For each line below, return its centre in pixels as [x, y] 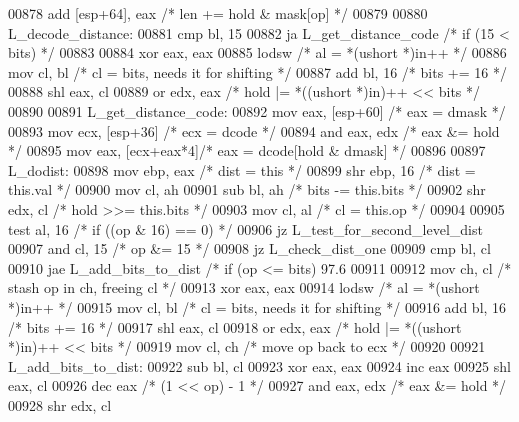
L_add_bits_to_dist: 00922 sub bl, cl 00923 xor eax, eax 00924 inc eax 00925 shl [259, 365]
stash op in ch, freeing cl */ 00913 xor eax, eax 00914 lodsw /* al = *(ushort [244, 287]
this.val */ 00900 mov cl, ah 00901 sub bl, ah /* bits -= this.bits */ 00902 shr [247, 189]
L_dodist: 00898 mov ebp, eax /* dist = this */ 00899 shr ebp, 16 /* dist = [242, 169]
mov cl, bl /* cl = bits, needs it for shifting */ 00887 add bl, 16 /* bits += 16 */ [257, 71]
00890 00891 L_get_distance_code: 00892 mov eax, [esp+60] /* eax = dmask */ [257, 110]
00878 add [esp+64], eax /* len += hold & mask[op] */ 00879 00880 [218, 13]
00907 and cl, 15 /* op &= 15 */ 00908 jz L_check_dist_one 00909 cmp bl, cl [249, 248]
